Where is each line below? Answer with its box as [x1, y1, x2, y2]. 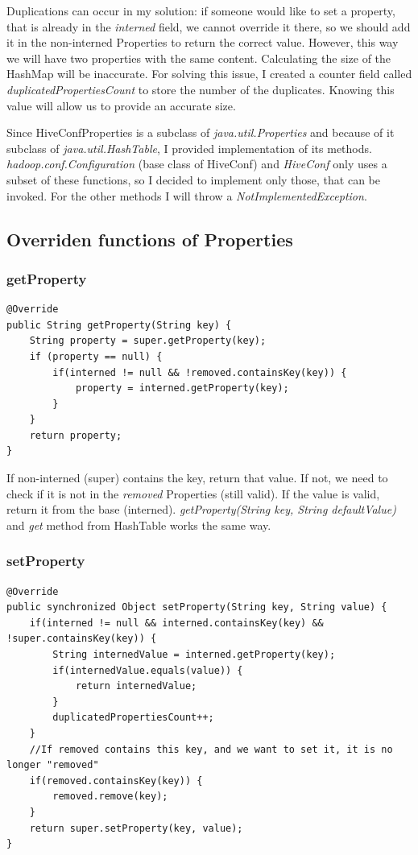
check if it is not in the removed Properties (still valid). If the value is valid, [6, 485, 380, 502]
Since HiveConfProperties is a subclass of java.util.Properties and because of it [6, 124, 395, 141]
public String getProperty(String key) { [6, 319, 232, 331]
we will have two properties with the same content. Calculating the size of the [6, 49, 391, 66]
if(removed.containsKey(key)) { [29, 774, 203, 787]
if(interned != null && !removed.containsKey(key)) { [52, 366, 347, 378]
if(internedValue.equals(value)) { [52, 664, 243, 676]
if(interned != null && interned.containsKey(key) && [29, 617, 324, 629]
